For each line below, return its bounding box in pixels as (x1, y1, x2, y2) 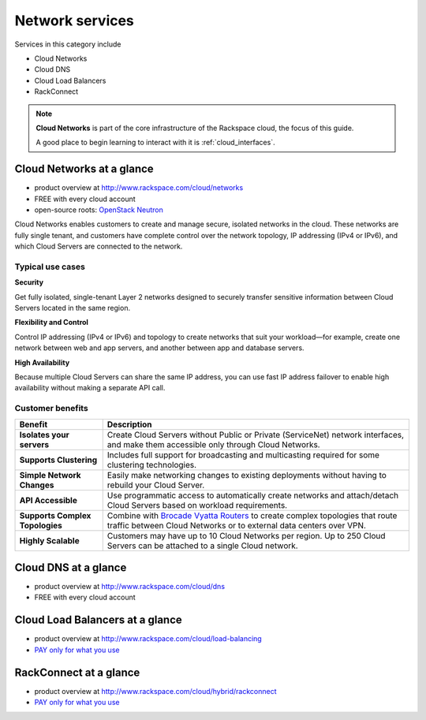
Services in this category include (14, 39, 121, 49)
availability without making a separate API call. (14, 383, 166, 393)
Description (106, 419, 152, 430)
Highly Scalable (19, 535, 80, 546)
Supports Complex (19, 509, 92, 520)
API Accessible (19, 494, 78, 505)
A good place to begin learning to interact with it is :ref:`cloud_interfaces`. (35, 138, 275, 147)
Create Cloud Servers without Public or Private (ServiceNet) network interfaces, (106, 429, 405, 440)
